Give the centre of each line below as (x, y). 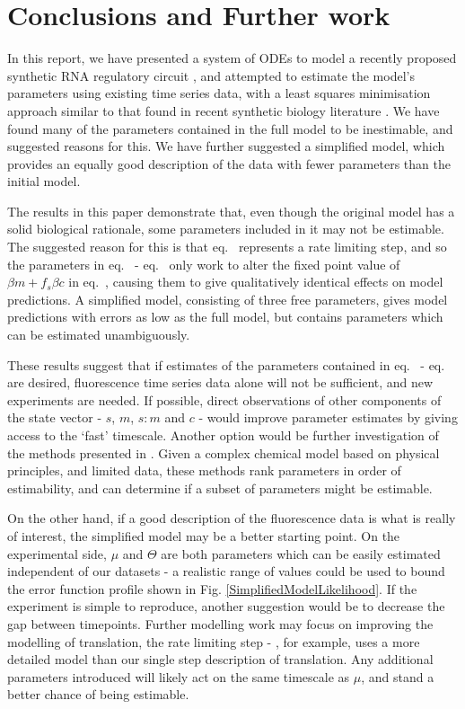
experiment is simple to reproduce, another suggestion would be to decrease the (226, 606)
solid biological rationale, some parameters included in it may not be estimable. (226, 229)
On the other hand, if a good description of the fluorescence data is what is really (232, 518)
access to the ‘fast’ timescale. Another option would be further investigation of (223, 435)
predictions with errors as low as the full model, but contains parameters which (225, 317)
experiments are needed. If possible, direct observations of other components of (224, 399)
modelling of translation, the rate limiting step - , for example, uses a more (214, 641)
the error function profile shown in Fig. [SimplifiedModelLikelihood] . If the (212, 588)
